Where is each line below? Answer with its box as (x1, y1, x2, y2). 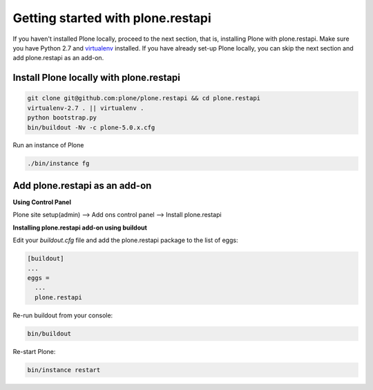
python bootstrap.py (27, 114, 97, 122)
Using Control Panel (12, 198, 72, 206)
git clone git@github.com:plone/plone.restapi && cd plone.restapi (27, 94, 261, 102)
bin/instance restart (27, 366, 101, 373)
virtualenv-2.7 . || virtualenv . (27, 104, 144, 112)
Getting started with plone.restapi (12, 10, 212, 26)
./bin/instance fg (27, 160, 90, 167)
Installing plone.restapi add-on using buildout (12, 223, 148, 232)
